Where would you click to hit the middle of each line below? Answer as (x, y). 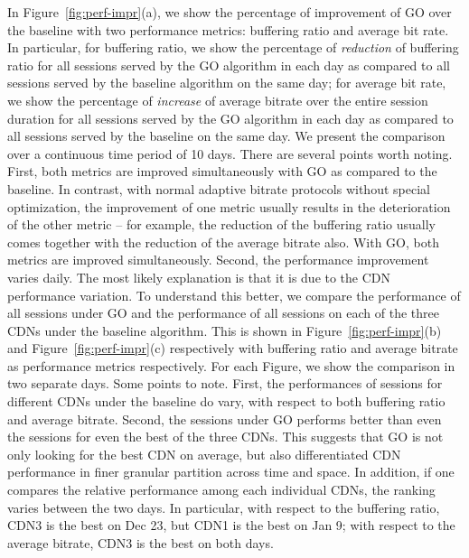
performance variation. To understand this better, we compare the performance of (234, 295)
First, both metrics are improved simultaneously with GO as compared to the (222, 171)
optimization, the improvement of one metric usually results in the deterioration (229, 206)
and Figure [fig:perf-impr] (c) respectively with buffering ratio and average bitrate (233, 348)
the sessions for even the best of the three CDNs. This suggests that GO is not (225, 437)
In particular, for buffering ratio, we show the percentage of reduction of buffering (233, 47)
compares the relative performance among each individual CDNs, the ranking (221, 490)
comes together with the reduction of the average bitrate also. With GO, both (223, 242)
